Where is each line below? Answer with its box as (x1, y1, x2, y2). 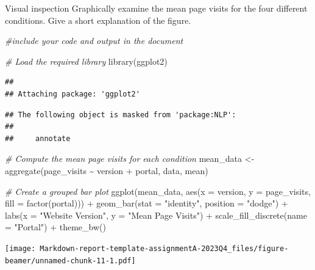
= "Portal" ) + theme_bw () (5, 221, 106, 233)
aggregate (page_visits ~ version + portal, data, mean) (5, 164, 208, 177)
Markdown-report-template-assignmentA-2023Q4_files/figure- (40, 244, 289, 253)
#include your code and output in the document (5, 34, 183, 47)
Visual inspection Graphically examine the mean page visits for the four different (5, 2, 308, 14)
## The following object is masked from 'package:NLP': (5, 110, 236, 119)
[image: (5, 244, 36, 253)
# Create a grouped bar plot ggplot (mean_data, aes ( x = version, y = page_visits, (5, 184, 311, 197)
